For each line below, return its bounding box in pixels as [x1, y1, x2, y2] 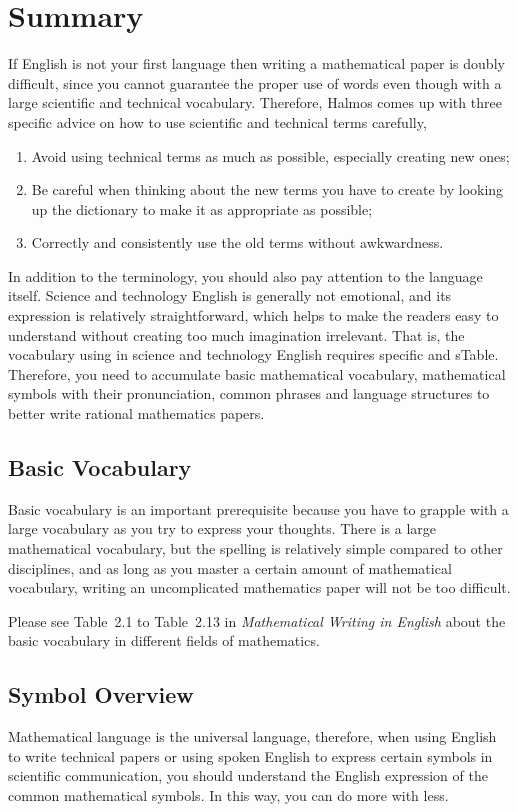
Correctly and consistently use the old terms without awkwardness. [31, 232, 444, 253]
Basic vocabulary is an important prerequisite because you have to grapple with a [8, 498, 509, 519]
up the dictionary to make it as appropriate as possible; [31, 198, 373, 219]
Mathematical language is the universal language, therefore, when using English [8, 726, 497, 747]
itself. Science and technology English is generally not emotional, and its [8, 285, 452, 306]
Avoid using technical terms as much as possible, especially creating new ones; [31, 145, 510, 166]
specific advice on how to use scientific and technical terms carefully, [8, 111, 427, 132]
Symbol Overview [8, 679, 194, 710]
